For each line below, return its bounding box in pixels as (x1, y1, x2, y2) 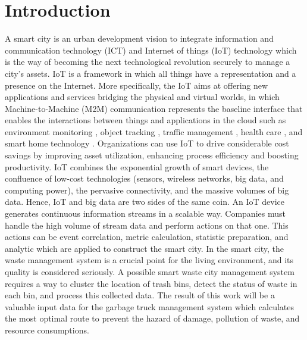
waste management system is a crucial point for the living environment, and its (5, 254, 294, 266)
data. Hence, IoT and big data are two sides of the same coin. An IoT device (5, 195, 284, 208)
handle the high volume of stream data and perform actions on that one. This (5, 219, 289, 231)
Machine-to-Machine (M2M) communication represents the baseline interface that (5, 102, 303, 114)
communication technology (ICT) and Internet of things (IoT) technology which (5, 43, 297, 56)
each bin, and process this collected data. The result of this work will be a (5, 289, 275, 301)
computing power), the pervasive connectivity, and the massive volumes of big (5, 183, 289, 196)
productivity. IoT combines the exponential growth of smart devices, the (5, 160, 269, 173)
